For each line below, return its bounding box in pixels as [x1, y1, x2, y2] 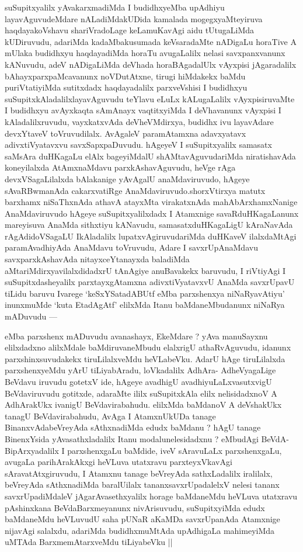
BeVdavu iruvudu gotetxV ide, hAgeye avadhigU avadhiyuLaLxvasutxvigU [5, 376, 272, 387]
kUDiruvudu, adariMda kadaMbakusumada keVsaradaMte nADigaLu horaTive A [5, 35, 297, 47]
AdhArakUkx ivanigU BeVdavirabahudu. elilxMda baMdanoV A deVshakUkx [5, 398, 282, 411]
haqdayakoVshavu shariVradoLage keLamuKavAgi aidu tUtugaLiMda [5, 24, 255, 36]
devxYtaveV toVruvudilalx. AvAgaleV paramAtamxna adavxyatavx [5, 127, 246, 139]
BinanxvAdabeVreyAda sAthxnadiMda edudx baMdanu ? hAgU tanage [5, 421, 261, 433]
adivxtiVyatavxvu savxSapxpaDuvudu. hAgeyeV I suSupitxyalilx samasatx [5, 138, 272, 151]
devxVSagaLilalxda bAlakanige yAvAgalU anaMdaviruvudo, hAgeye [5, 172, 250, 185]
